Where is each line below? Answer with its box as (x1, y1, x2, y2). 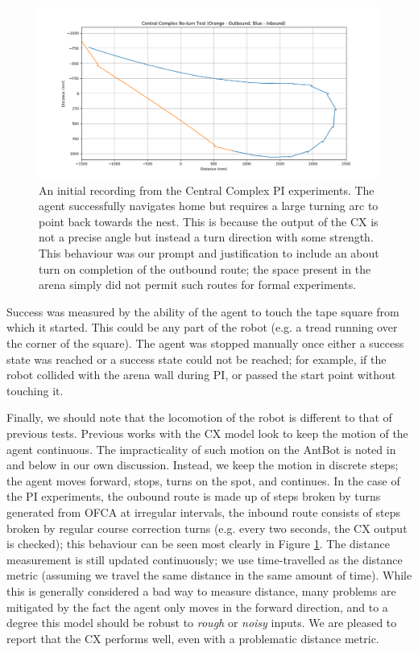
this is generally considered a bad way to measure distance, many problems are (6, 582, 396, 599)
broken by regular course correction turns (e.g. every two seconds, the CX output (6, 519, 408, 536)
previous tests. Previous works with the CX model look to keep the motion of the (6, 424, 408, 441)
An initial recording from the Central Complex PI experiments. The (39, 181, 375, 198)
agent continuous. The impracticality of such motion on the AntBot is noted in (6, 440, 396, 457)
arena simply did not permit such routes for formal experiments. (39, 276, 357, 293)
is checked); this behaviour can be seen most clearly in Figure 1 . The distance (6, 535, 390, 552)
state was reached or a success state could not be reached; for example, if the (6, 350, 387, 367)
